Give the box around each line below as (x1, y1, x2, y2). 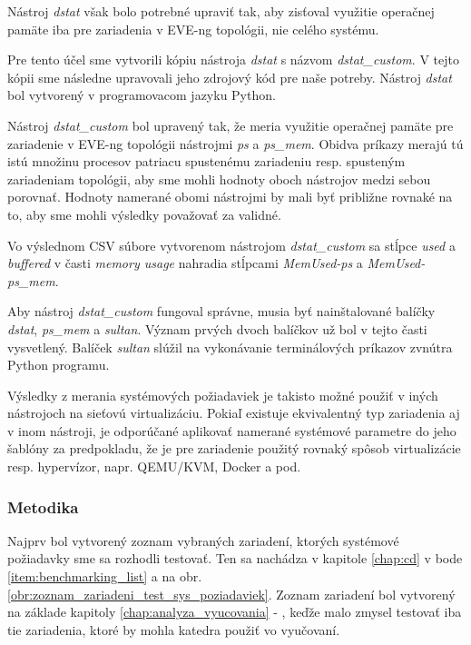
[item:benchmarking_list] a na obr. (7, 567, 202, 586)
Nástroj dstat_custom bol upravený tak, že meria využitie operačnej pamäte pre (7, 115, 454, 134)
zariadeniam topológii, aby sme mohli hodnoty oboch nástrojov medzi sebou (7, 169, 431, 188)
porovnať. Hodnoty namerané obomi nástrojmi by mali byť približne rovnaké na (7, 187, 453, 206)
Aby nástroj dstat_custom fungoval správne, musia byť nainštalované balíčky (7, 302, 436, 321)
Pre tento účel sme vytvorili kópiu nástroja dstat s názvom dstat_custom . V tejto (7, 50, 459, 69)
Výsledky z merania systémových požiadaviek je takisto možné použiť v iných (7, 385, 438, 404)
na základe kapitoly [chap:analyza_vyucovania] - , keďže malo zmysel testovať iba (7, 602, 462, 621)
